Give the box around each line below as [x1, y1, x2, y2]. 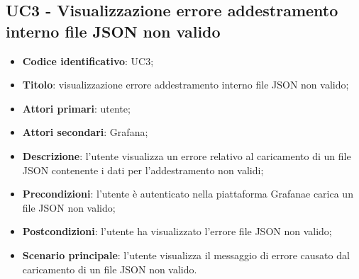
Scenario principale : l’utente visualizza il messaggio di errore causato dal [22, 247, 350, 262]
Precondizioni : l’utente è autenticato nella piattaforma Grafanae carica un [22, 186, 353, 201]
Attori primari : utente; [22, 101, 131, 115]
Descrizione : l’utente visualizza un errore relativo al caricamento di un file [22, 148, 351, 163]
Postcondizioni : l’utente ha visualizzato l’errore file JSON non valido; [22, 224, 332, 239]
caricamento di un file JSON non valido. [22, 261, 197, 276]
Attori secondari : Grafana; [22, 125, 148, 139]
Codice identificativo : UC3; [22, 53, 154, 68]
